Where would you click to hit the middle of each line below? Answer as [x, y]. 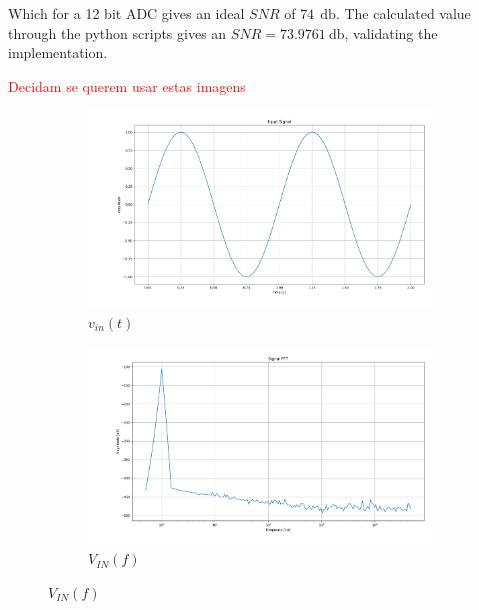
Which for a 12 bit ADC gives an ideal [126, 13]
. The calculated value [403, 13]
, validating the [391, 32]
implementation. [58, 52]
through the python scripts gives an [117, 32]
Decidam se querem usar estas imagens [127, 85]
